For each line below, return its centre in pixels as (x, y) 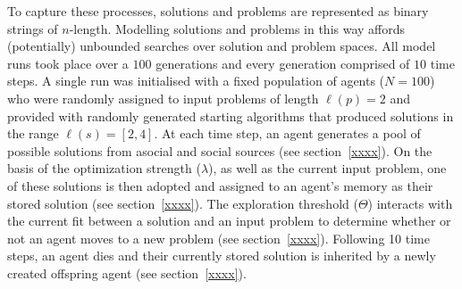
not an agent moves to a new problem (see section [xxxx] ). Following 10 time (218, 238)
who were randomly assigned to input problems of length (163, 98)
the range (33, 133)
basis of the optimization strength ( (104, 168)
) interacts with (410, 203)
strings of (33, 28)
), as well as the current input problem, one (328, 168)
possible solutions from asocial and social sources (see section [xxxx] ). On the (220, 150)
